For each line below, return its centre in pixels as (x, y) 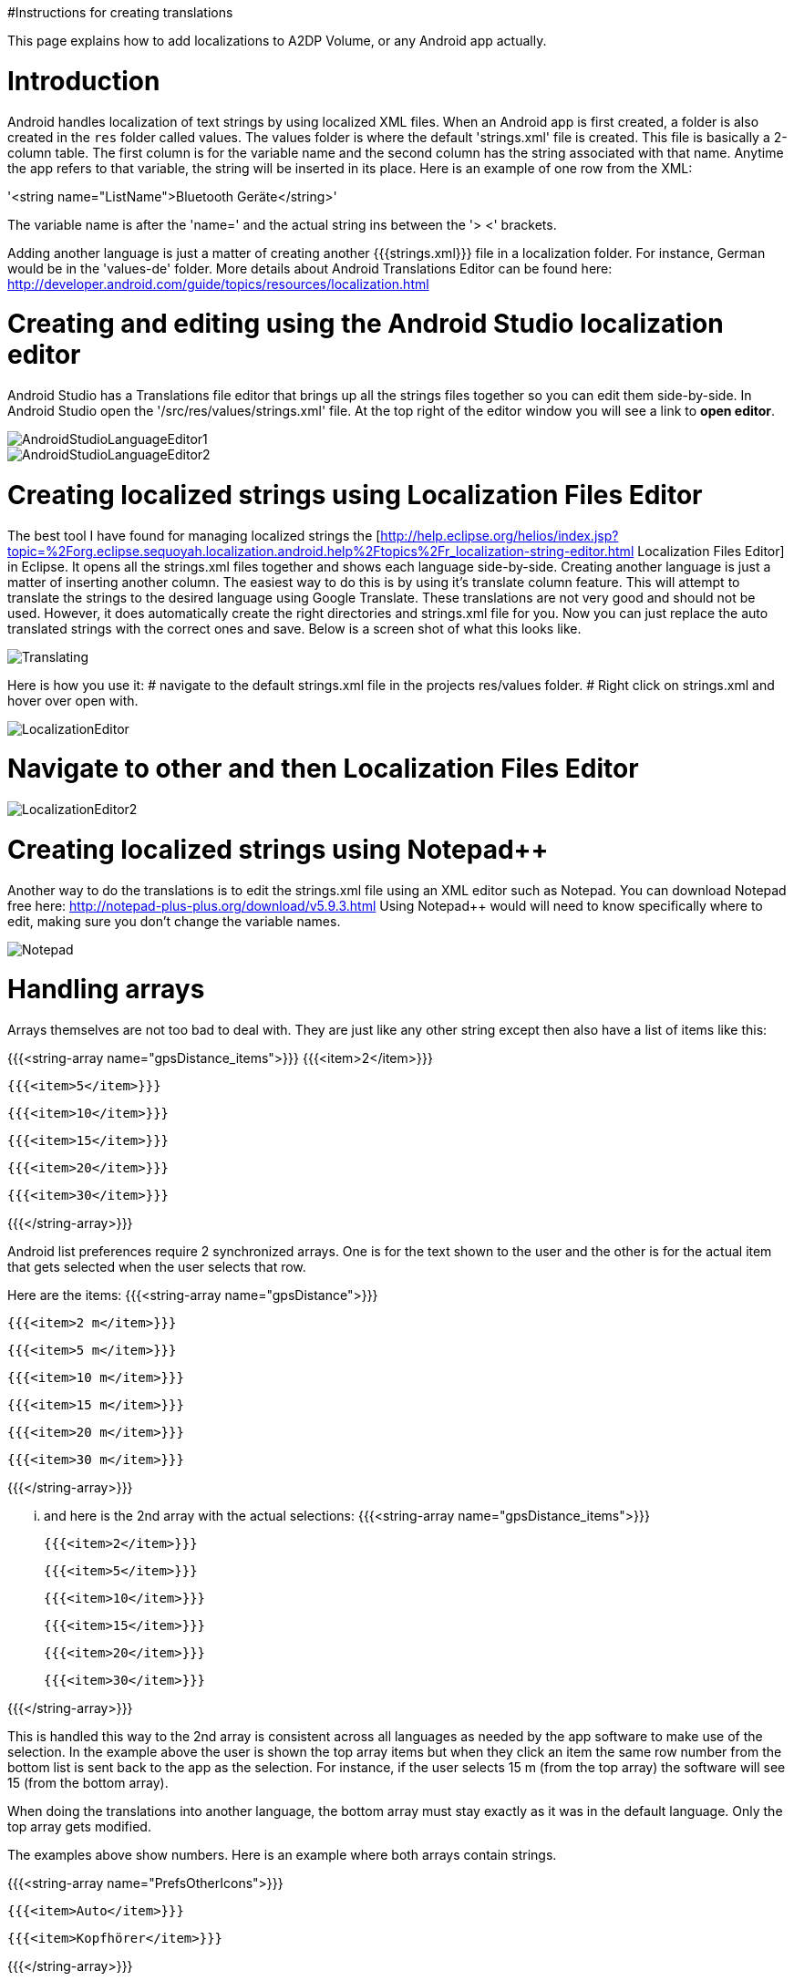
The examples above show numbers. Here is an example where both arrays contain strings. (282, 1855)
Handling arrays (106, 990)
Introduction (84, 81)
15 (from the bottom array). (88, 1783)
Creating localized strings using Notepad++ (278, 849)
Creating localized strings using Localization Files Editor (355, 495)
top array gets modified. (79, 1826)
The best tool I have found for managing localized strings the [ (194, 535)
